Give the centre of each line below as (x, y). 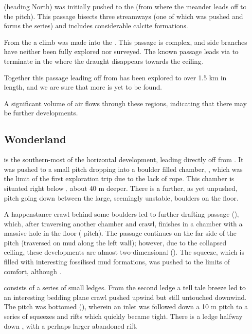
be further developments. (41, 113)
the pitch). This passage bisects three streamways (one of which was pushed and (124, 16)
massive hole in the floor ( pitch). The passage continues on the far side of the (120, 233)
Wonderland (35, 139)
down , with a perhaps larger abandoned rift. (71, 325)
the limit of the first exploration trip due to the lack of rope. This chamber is (119, 178)
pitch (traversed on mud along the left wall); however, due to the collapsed (115, 242)
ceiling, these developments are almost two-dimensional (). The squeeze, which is (124, 252)
